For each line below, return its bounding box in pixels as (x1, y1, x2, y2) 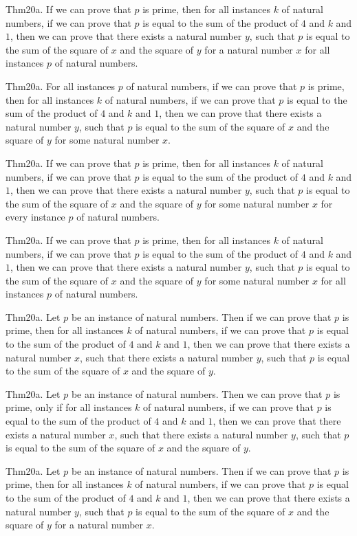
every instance (6, 210, 65, 224)
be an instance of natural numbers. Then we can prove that (71, 386, 323, 401)
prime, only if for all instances (6, 400, 132, 414)
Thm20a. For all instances (6, 78, 116, 93)
